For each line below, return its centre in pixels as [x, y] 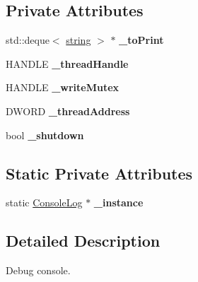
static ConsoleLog [44, 202]
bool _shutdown [45, 135]
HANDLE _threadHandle [67, 63]
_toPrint [141, 40]
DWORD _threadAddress [68, 111]
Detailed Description [83, 241]
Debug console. [38, 270]
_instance [118, 202]
